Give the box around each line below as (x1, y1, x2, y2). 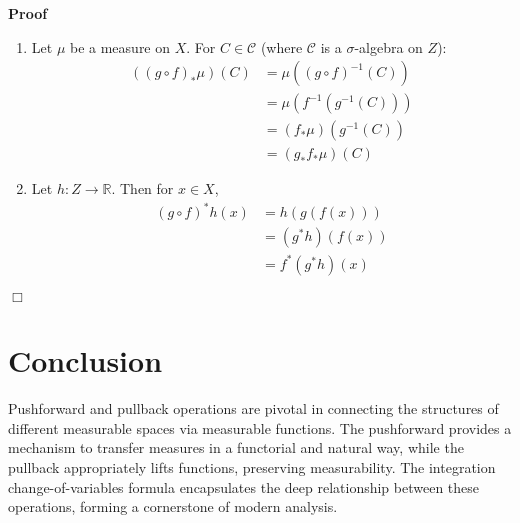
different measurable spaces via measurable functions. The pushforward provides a (8, 417, 512, 438)
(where (260, 36, 303, 57)
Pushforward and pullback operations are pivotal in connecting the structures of (8, 398, 499, 419)
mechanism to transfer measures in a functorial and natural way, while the (8, 437, 464, 458)
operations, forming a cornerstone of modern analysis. (8, 496, 338, 517)
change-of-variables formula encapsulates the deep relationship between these (8, 476, 480, 497)
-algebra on (354, 36, 423, 57)
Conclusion (8, 340, 163, 381)
